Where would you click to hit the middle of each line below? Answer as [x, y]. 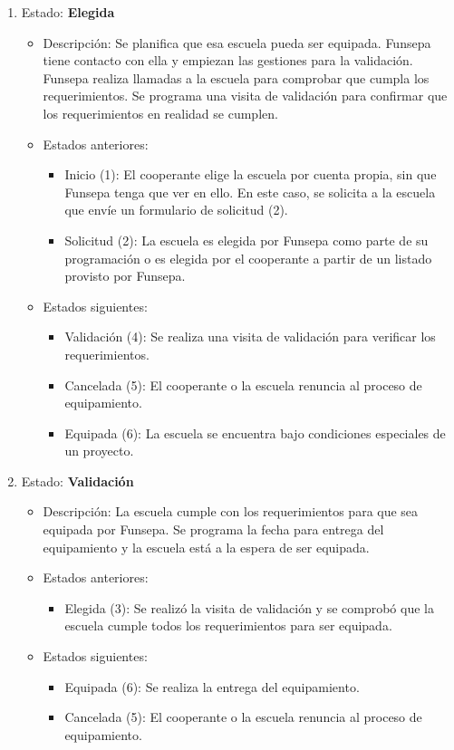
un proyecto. [99, 451]
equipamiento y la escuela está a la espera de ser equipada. [206, 547]
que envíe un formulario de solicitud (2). [176, 210]
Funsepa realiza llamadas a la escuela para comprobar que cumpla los [236, 77]
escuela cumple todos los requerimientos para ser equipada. [228, 625]
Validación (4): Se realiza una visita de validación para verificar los [250, 337]
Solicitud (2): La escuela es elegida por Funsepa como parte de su [246, 240]
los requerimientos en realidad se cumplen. [160, 113]
